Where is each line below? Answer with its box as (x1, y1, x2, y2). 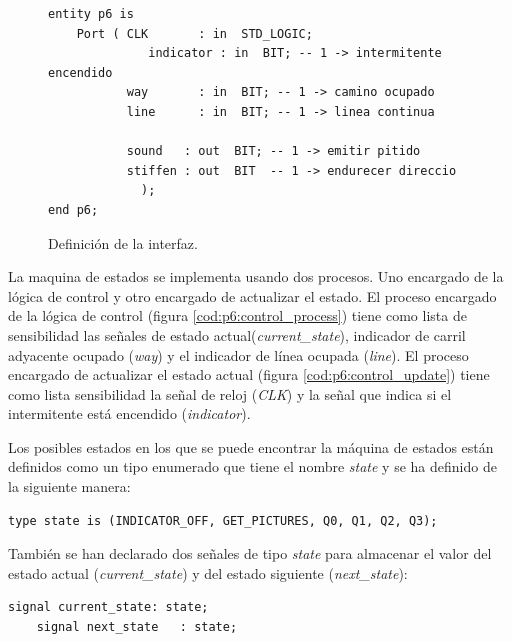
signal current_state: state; (8, 600, 209, 615)
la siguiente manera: (8, 476, 131, 497)
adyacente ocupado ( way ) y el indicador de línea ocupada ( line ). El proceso (8, 344, 469, 365)
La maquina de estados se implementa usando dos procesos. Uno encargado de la (8, 266, 504, 287)
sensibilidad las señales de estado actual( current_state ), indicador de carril (8, 324, 466, 345)
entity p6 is (48, 7, 134, 21)
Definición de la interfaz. (48, 232, 198, 253)
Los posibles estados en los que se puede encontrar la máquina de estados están (8, 436, 494, 457)
